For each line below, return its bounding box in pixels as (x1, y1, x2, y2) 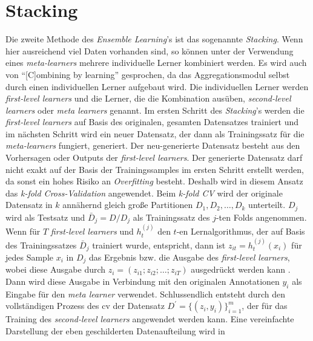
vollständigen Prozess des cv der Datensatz (5, 299, 165, 312)
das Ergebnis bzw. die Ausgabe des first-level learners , (88, 251, 290, 264)
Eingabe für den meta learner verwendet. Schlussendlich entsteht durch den (5, 287, 286, 300)
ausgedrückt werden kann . (191, 263, 291, 276)
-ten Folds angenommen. (216, 210, 307, 223)
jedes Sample (5, 251, 54, 264)
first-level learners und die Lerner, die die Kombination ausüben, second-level (5, 92, 291, 105)
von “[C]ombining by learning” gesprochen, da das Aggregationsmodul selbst (5, 68, 290, 80)
